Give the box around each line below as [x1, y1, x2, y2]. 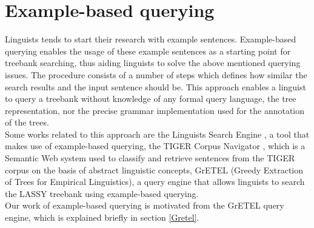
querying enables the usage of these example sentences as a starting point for [5, 44, 291, 57]
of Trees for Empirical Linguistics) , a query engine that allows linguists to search [5, 175, 305, 188]
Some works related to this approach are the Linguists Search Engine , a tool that [5, 127, 310, 140]
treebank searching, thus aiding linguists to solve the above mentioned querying [5, 56, 301, 69]
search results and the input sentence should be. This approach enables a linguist [5, 80, 306, 93]
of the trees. [5, 116, 49, 129]
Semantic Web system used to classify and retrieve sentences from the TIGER [5, 152, 295, 164]
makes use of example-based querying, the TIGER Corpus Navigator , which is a [5, 139, 306, 152]
